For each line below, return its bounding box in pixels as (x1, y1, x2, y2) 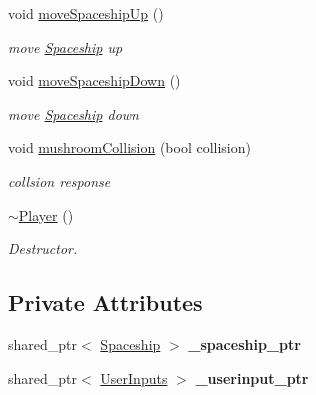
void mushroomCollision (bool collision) (8, 137, 251, 158)
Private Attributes (8, 287, 203, 318)
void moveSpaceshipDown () (8, 70, 181, 91)
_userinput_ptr (195, 367, 309, 388)
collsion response (8, 170, 111, 191)
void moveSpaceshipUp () (8, 3, 164, 23)
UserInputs (100, 367, 168, 388)
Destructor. (8, 238, 78, 259)
